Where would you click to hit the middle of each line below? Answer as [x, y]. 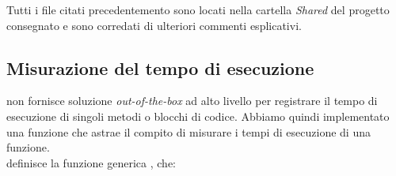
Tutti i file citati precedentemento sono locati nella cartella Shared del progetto [198, 9]
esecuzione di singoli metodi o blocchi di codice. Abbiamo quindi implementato [198, 116]
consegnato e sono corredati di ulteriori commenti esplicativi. [154, 25]
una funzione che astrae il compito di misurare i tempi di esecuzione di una [188, 131]
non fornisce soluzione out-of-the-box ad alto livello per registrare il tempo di [192, 101]
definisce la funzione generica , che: [91, 162]
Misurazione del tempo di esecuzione [160, 67]
